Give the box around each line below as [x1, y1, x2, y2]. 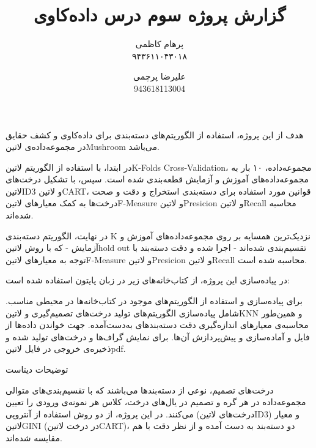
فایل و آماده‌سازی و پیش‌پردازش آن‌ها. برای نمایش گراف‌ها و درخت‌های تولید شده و [6, 330, 310, 343]
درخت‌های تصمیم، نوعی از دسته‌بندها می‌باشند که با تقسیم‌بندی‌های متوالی [6, 383, 274, 396]
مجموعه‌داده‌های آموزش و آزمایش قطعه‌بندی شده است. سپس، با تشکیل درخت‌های [6, 173, 309, 185]
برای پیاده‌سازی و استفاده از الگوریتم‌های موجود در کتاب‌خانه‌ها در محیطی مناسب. [6, 294, 303, 307]
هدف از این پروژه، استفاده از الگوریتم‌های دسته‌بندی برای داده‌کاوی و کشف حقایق [6, 128, 304, 141]
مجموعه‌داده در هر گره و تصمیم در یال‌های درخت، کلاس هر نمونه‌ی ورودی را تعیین [6, 395, 306, 408]
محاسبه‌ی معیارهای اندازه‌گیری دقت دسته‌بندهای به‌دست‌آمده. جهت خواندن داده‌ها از [6, 318, 309, 331]
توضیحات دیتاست [6, 363, 68, 375]
